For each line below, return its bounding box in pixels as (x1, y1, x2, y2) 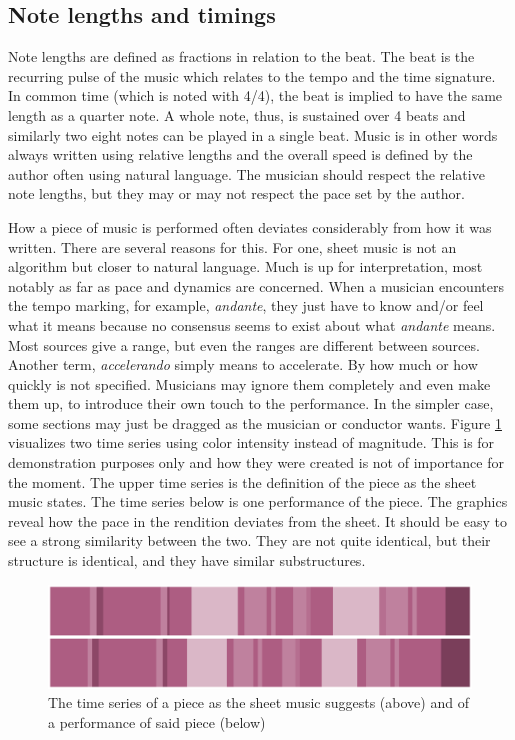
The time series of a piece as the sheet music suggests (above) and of (48, 692, 469, 713)
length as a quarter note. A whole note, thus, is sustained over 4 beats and (8, 104, 466, 125)
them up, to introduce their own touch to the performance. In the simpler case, (8, 393, 494, 414)
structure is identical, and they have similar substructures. (8, 550, 366, 571)
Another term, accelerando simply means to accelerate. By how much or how (8, 354, 478, 375)
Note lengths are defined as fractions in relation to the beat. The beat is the (8, 46, 475, 67)
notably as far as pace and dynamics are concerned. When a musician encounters (8, 275, 504, 296)
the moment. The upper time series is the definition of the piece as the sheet (8, 471, 477, 492)
